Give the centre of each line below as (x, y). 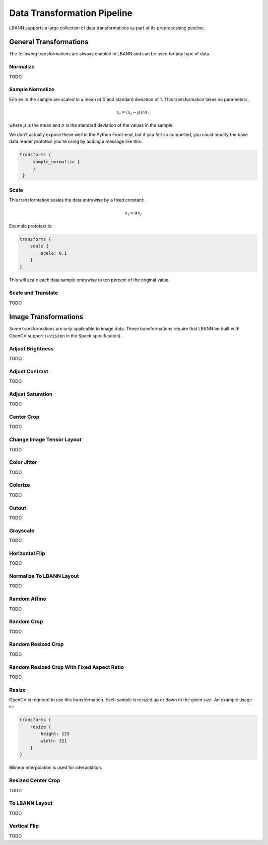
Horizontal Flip (27, 553)
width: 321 (54, 741)
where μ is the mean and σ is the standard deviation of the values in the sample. (91, 125)
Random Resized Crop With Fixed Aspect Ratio (67, 667)
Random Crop (26, 622)
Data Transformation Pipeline (71, 13)
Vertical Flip (24, 826)
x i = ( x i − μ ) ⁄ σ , (133, 113)
